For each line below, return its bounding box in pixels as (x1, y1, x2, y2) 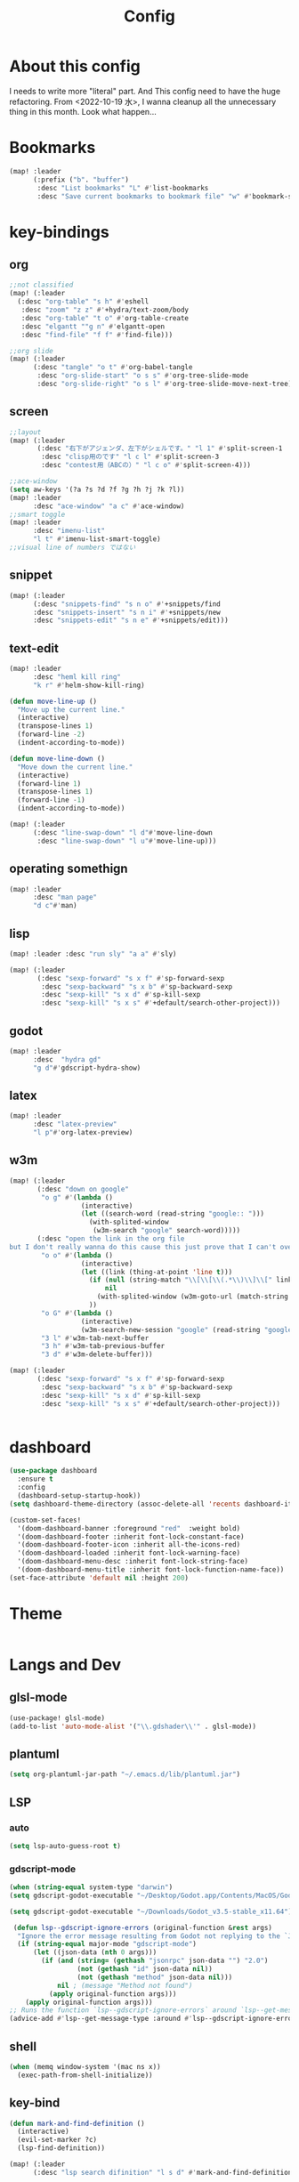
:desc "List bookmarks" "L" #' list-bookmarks (36, 183, 209, 192)
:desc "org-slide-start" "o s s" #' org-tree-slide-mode (36, 371, 249, 380)
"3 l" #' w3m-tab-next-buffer (41, 1333, 149, 1343)
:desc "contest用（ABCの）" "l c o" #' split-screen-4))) (41, 461, 252, 470)
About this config (9, 56, 141, 77)
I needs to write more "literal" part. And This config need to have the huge (9, 85, 281, 96)
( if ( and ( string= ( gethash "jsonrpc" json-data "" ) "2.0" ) (41, 1956, 269, 1966)
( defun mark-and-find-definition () (9, 2119, 145, 2128)
